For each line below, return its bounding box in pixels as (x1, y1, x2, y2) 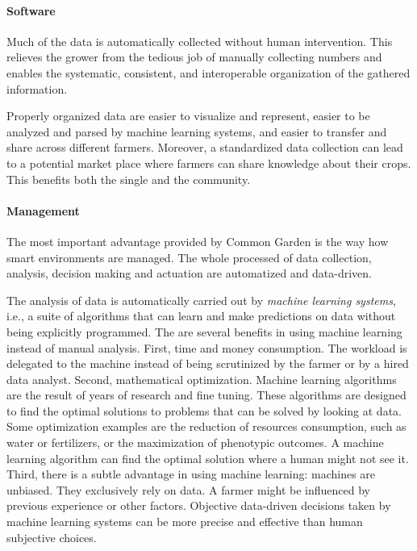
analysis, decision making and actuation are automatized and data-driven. (6, 265, 373, 282)
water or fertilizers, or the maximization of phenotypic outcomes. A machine (6, 434, 384, 451)
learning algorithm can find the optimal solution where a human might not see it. (6, 449, 409, 466)
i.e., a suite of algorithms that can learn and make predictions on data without (6, 307, 396, 324)
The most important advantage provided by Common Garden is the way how (6, 232, 389, 249)
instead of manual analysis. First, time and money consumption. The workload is (6, 339, 407, 356)
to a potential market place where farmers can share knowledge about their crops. (6, 154, 411, 171)
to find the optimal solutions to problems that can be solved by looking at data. (6, 402, 402, 419)
